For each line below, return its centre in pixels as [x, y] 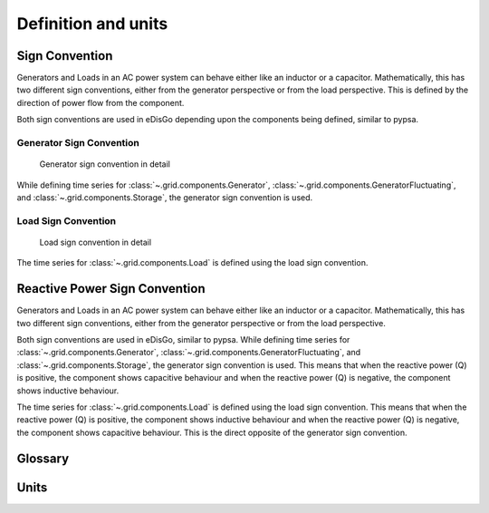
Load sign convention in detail [96, 242]
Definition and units [92, 24]
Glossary [43, 458]
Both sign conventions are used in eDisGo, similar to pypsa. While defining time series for [183, 339]
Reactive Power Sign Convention [111, 289]
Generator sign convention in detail [105, 164]
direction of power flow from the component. [101, 102]
